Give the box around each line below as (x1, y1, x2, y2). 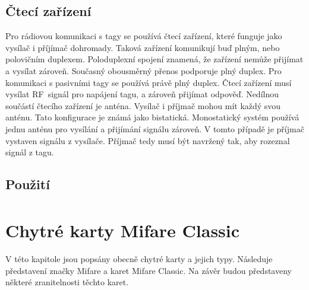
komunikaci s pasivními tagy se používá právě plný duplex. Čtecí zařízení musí (5, 76, 292, 88)
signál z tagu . (5, 146, 54, 158)
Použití (5, 175, 50, 193)
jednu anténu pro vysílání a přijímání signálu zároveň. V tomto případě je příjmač (5, 122, 304, 135)
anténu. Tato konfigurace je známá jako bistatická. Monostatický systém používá (5, 111, 299, 123)
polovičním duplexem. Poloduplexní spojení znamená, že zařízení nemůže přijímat (5, 53, 304, 65)
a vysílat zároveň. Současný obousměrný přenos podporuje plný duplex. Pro (5, 64, 282, 77)
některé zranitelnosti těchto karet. (5, 276, 129, 288)
